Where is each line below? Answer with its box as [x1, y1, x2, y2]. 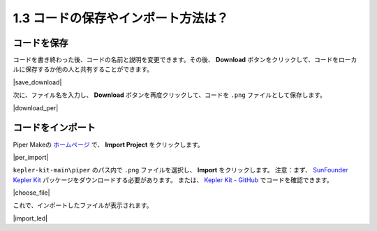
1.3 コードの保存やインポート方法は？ [13, 10, 229, 26]
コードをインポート [13, 122, 96, 134]
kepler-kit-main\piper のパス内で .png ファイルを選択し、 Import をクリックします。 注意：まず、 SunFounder [13, 166, 348, 174]
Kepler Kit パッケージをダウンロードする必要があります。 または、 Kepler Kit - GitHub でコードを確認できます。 [13, 175, 333, 184]
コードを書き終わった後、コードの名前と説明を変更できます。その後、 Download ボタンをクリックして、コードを [13, 56, 339, 64]
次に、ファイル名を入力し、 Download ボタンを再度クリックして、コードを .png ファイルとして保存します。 [13, 91, 326, 99]
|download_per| [13, 103, 59, 112]
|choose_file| [13, 188, 50, 197]
